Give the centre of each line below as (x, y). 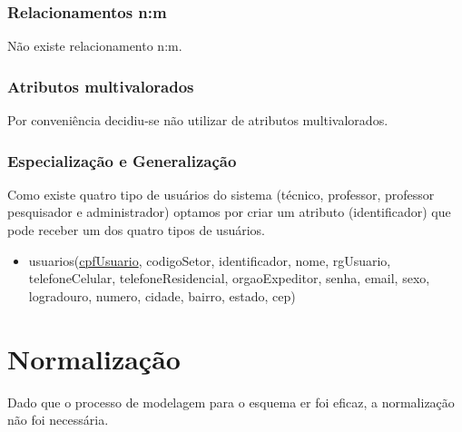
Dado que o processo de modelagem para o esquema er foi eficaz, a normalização (231, 402)
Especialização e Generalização (122, 160)
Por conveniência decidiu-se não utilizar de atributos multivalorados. (198, 120)
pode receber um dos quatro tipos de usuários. (136, 230)
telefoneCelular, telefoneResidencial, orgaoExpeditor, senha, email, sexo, (229, 278)
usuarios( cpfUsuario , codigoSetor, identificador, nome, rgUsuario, (210, 260)
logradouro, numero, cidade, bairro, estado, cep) (162, 295)
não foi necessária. (58, 420)
